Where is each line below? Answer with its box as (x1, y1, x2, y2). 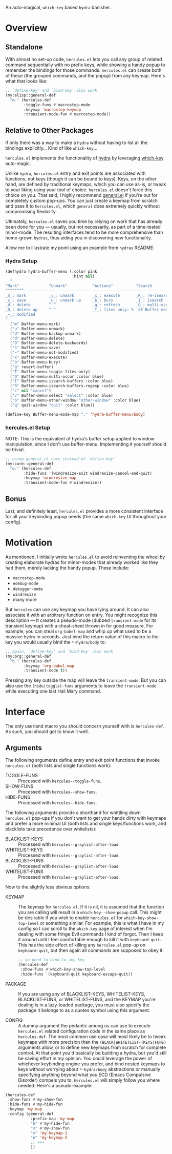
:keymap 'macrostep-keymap (24, 107, 81, 112)
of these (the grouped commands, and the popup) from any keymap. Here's (5, 73, 165, 78)
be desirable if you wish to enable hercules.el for (18, 915, 123, 921)
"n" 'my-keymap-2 (30, 1135, 68, 1140)
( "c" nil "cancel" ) (10, 388, 52, 394)
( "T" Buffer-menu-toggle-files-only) (10, 369, 91, 374)
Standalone (5, 43, 43, 51)
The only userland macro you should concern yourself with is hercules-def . (5, 723, 165, 730)
